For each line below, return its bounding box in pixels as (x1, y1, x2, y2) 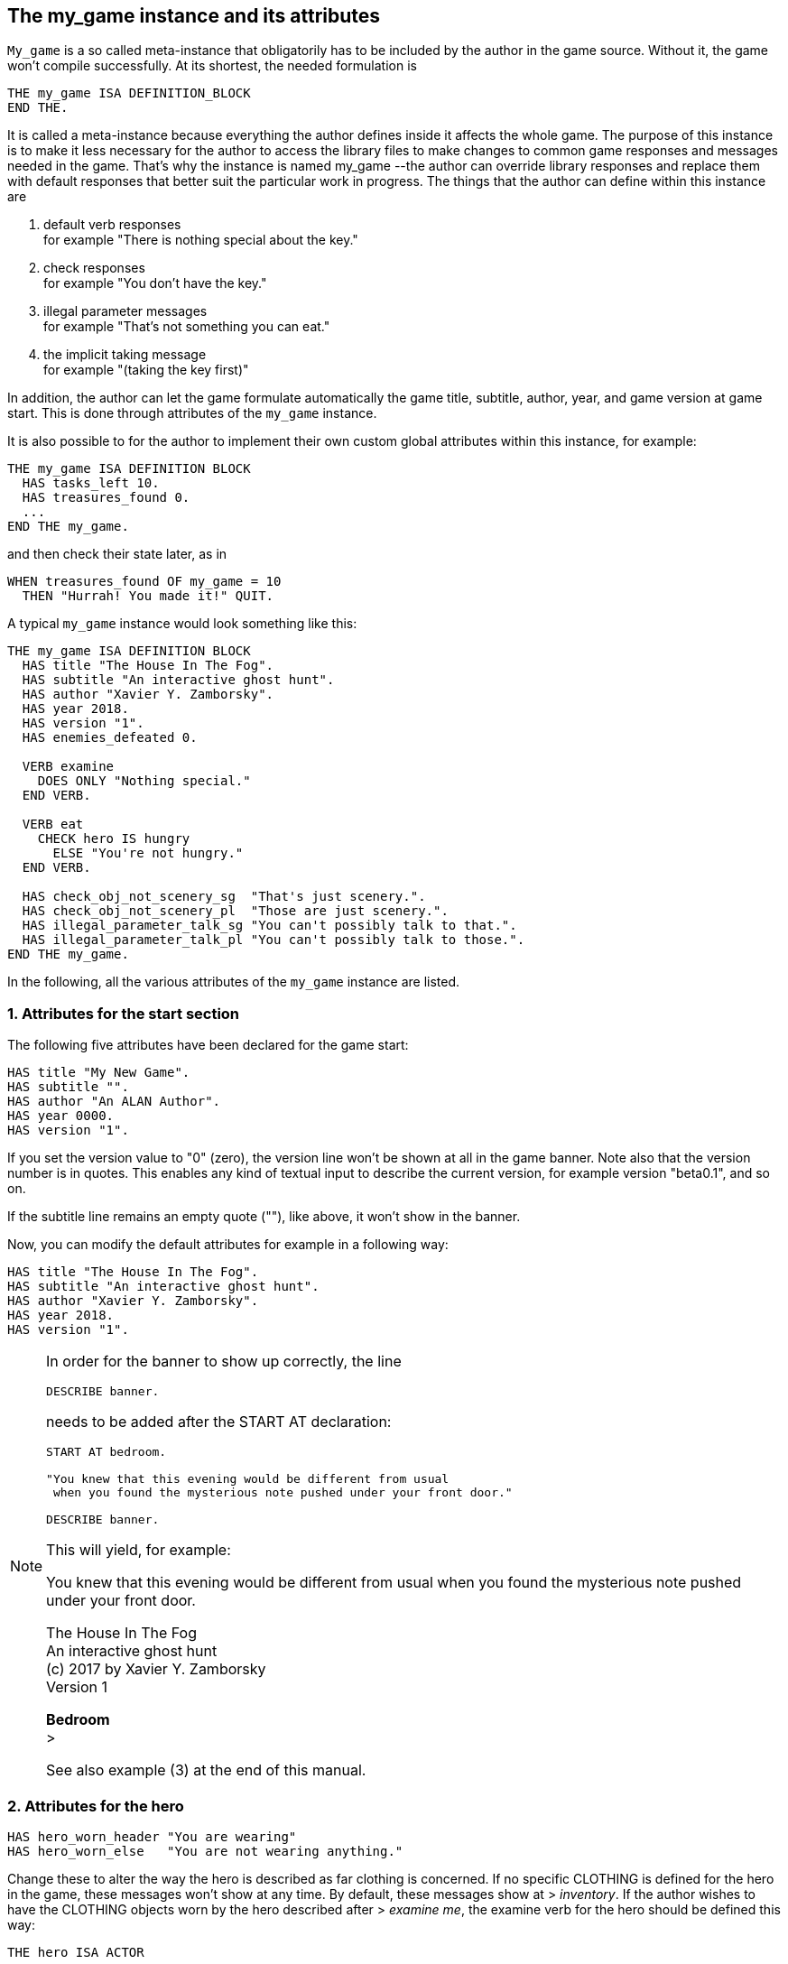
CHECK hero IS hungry (37, 831, 190, 847)
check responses (43, 260, 145, 276)
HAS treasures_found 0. (22, 490, 190, 505)
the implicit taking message (43, 347, 207, 363)
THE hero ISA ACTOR (7, 1944, 144, 1959)
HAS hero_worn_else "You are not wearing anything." (7, 1843, 403, 1858)
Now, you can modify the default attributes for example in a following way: (7, 1237, 449, 1253)
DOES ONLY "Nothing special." (37, 774, 251, 789)
